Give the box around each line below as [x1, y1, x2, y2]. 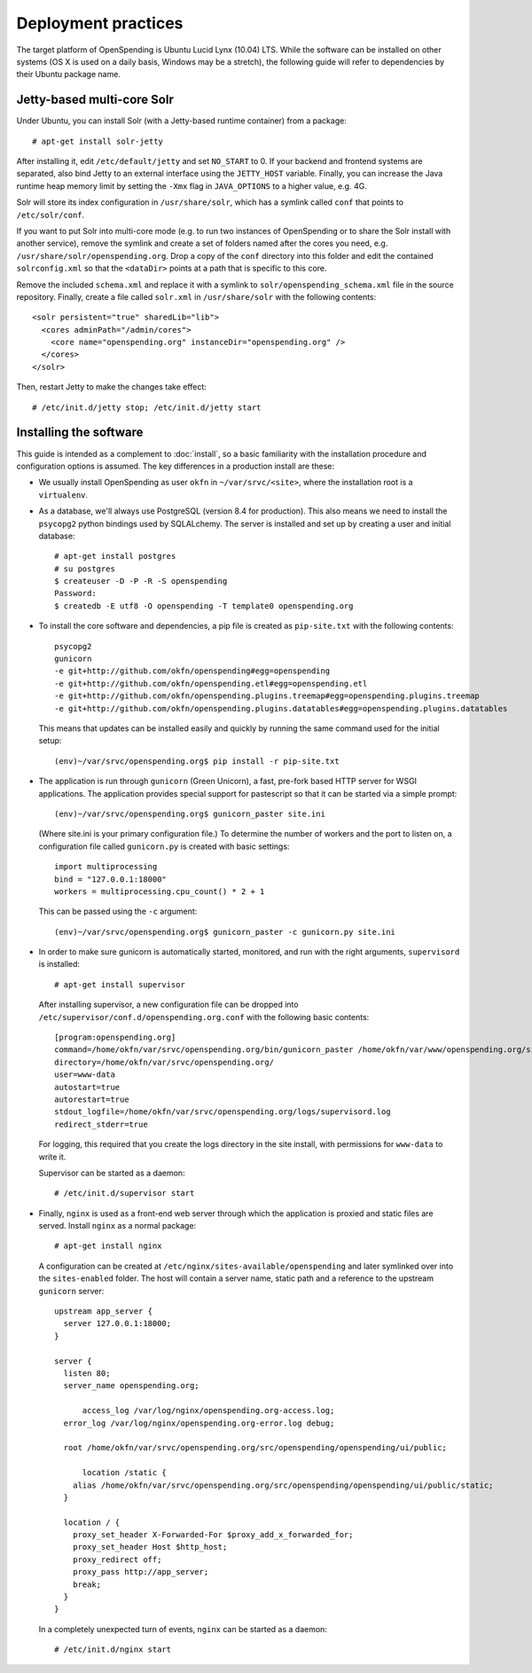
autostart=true [54, 1082, 121, 1092]
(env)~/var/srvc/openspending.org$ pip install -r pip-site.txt [54, 756, 340, 766]
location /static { [82, 1468, 168, 1478]
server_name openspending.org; [63, 1380, 199, 1391]
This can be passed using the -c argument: [38, 906, 198, 917]
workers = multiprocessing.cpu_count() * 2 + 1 [54, 886, 265, 896]
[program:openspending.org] [54, 1033, 176, 1042]
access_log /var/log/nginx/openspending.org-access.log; [82, 1406, 335, 1416]
